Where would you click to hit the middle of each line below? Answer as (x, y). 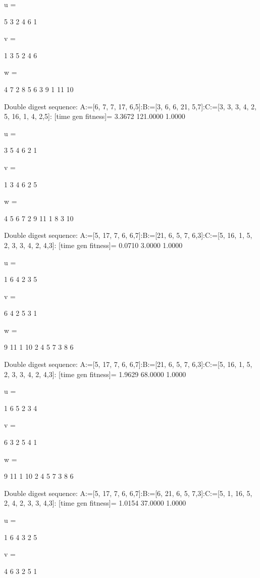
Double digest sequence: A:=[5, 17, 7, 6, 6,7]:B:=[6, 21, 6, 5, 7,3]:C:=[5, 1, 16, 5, (128, 493)
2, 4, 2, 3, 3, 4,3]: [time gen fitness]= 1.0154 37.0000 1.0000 (95, 503)
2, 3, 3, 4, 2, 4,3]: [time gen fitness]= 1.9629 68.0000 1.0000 (95, 374)
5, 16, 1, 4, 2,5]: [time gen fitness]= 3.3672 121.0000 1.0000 (95, 116)
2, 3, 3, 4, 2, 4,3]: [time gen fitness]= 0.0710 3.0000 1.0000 (93, 245)
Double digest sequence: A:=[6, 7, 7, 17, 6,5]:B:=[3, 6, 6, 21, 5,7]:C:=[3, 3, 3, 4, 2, (130, 106)
